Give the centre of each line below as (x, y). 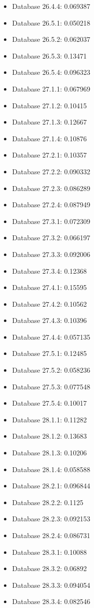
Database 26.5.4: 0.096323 (51, 72)
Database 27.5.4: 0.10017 (49, 403)
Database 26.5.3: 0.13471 (49, 55)
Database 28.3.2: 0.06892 (49, 568)
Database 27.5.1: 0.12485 (49, 353)
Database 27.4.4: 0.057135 (51, 336)
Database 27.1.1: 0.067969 (51, 88)
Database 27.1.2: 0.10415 (49, 105)
